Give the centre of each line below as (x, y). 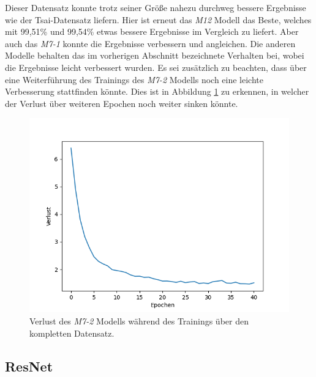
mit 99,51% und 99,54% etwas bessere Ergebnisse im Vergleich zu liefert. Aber (152, 31)
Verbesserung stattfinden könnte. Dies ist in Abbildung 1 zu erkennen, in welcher (157, 91)
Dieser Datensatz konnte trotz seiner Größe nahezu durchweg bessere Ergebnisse (156, 7)
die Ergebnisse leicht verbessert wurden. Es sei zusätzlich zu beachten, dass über (156, 67)
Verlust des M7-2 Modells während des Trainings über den (139, 320)
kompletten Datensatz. (72, 333)
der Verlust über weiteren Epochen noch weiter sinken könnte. (122, 103)
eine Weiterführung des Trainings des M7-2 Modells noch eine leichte (134, 79)
